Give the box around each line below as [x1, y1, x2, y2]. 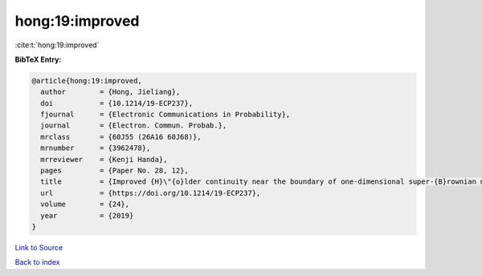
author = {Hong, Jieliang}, [40, 87, 181, 96]
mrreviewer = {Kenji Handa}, [40, 155, 168, 164]
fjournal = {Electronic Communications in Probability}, [40, 110, 291, 120]
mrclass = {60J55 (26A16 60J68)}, [40, 132, 202, 141]
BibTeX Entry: [14, 55, 62, 64]
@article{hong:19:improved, [31, 76, 142, 85]
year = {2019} [40, 211, 134, 220]
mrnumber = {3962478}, [40, 144, 151, 152]
